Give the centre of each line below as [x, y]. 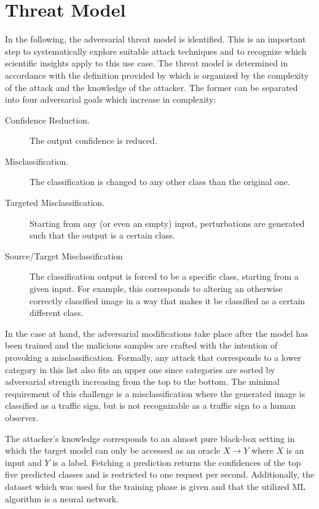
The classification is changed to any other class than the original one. [160, 182]
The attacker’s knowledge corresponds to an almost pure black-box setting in [150, 438]
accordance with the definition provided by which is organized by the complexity [157, 75]
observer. [22, 417]
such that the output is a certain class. [102, 235]
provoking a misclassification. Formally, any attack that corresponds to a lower [153, 357]
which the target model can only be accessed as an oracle [113, 450]
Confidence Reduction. [47, 120]
